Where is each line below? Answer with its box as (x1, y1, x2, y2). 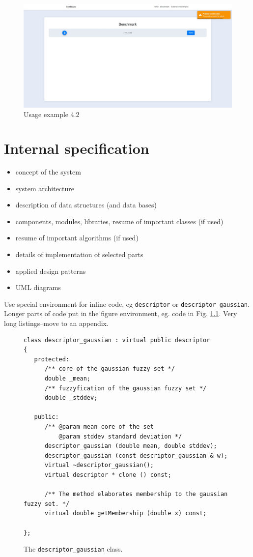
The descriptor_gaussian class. (24, 544, 123, 554)
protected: (34, 355, 70, 363)
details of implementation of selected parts (15, 249, 143, 260)
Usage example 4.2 (24, 109, 80, 119)
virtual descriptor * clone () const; (44, 471, 171, 478)
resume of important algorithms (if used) (15, 233, 139, 243)
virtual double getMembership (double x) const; (44, 510, 207, 517)
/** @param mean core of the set (44, 423, 154, 430)
